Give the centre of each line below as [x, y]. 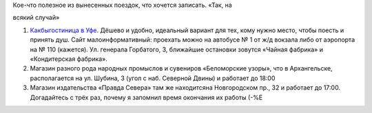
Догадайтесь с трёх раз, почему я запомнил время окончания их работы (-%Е [146, 97]
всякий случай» [36, 18]
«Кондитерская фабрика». [69, 59]
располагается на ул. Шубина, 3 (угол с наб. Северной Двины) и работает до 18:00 [153, 78]
